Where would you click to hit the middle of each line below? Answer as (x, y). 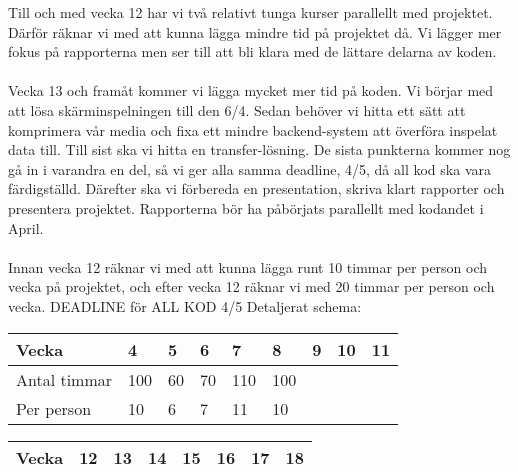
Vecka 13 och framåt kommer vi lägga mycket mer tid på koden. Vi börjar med (251, 90)
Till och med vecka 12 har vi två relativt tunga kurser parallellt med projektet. (250, 12)
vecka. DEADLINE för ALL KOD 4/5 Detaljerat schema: (185, 305)
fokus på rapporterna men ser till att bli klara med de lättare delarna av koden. (252, 51)
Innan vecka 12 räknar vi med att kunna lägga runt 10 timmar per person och (248, 266)
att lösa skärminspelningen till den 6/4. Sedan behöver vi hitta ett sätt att (237, 109)
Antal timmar (64, 379)
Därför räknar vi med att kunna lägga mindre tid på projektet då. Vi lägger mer (255, 31)
